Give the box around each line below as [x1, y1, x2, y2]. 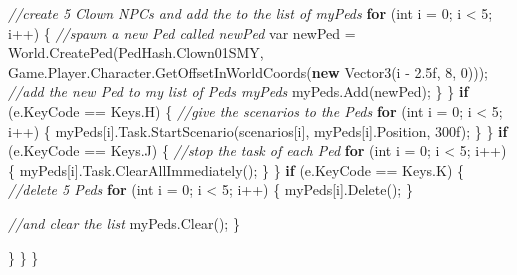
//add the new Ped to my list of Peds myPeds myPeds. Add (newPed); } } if [8, 81, 469, 102]
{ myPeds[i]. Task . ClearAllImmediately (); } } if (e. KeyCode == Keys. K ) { [8, 159, 464, 180]
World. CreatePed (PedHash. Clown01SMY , [8, 42, 264, 63]
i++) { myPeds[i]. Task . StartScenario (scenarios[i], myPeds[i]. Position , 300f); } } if [8, 120, 508, 141]
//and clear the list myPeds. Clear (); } [8, 212, 240, 233]
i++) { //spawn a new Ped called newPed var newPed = [8, 22, 356, 43]
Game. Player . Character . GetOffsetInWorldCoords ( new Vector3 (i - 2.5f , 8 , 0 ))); [8, 61, 489, 82]
